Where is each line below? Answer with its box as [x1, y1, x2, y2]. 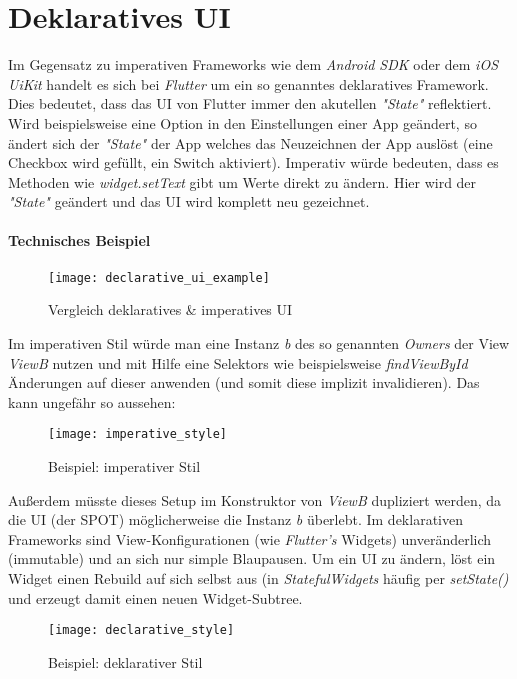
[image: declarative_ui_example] [48, 270, 270, 285]
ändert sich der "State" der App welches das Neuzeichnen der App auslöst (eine [8, 132, 493, 153]
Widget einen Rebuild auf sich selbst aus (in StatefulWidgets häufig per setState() [8, 567, 509, 588]
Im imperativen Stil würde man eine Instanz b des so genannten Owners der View [8, 332, 510, 353]
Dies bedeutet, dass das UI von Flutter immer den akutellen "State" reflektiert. [8, 93, 492, 114]
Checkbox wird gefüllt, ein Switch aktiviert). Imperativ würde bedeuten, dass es [8, 152, 499, 173]
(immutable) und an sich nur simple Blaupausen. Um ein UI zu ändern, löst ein [8, 548, 496, 569]
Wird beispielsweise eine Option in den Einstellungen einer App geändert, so [8, 112, 477, 133]
